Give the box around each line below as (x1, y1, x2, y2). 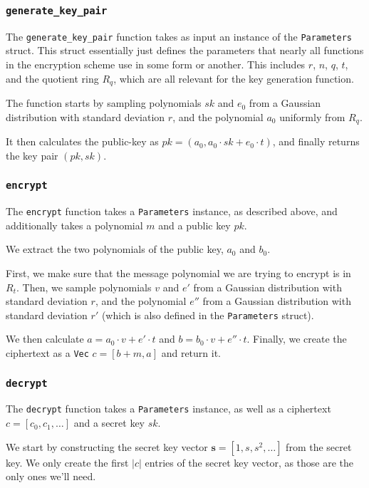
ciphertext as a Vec (6, 345, 89, 360)
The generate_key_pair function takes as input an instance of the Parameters (6, 28, 352, 43)
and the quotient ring (6, 71, 99, 85)
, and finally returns (272, 134, 360, 149)
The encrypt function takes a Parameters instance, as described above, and (6, 204, 338, 219)
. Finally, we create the (246, 331, 347, 346)
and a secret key (73, 415, 145, 430)
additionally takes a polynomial (6, 217, 143, 232)
